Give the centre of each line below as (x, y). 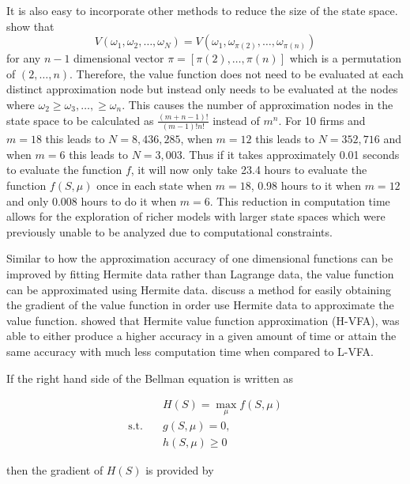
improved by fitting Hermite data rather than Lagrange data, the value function (200, 273)
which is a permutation (345, 58)
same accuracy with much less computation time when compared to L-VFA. (190, 351)
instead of (236, 120)
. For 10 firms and (322, 120)
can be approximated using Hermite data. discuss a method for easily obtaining (199, 289)
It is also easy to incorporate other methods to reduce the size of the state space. (202, 10)
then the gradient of (55, 470)
